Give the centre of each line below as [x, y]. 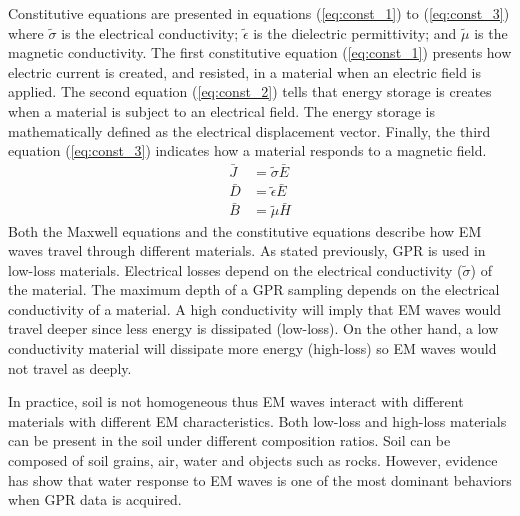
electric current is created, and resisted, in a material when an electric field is [245, 71]
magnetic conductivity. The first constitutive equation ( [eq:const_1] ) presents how [260, 52]
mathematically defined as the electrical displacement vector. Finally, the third [249, 130]
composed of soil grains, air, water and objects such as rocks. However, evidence [253, 460]
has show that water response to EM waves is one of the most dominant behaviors [260, 479]
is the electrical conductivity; [150, 32]
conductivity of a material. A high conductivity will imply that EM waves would [255, 308]
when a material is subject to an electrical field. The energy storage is [222, 110]
